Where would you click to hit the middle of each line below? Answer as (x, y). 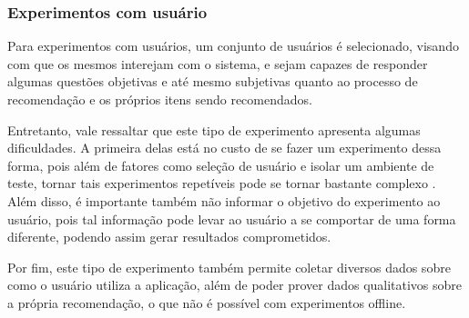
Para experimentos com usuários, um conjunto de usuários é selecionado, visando (233, 46)
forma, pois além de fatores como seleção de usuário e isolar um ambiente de (221, 165)
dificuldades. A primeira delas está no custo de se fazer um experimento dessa (224, 148)
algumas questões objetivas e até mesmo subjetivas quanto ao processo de (213, 81)
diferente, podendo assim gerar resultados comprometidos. (169, 237)
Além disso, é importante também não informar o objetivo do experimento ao (224, 200)
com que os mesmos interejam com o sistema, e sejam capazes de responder (218, 63)
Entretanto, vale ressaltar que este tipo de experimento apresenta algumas (214, 129)
